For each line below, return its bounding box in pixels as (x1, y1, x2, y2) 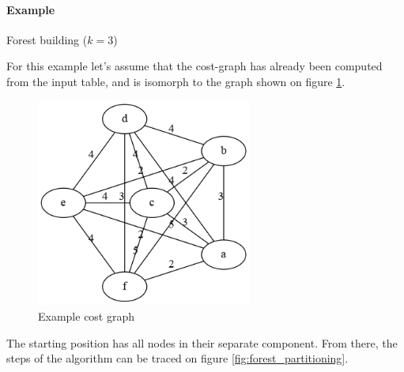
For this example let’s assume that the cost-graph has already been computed (6, 58, 383, 74)
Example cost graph (38, 308, 135, 325)
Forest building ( (6, 31, 88, 47)
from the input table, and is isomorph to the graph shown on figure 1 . (6, 73, 345, 89)
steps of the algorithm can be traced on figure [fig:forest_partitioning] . (6, 350, 349, 366)
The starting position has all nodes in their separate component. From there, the (6, 334, 398, 351)
